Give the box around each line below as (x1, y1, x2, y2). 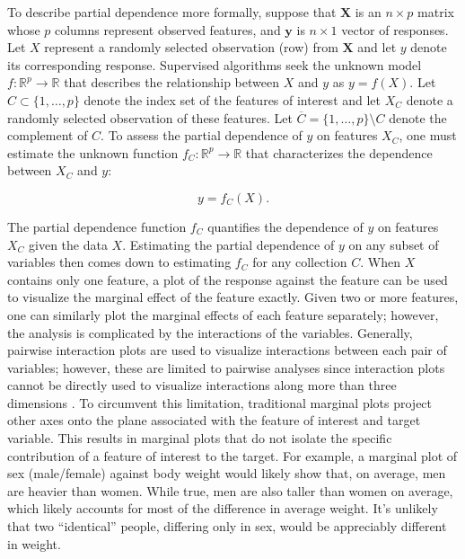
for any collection (252, 253, 347, 271)
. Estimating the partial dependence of (122, 235, 335, 253)
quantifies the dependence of (207, 217, 364, 235)
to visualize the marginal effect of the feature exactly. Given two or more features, (7, 288, 459, 306)
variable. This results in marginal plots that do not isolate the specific (7, 429, 392, 448)
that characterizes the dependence (245, 143, 433, 162)
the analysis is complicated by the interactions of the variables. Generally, (7, 323, 413, 342)
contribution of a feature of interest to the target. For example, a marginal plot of (7, 446, 458, 465)
